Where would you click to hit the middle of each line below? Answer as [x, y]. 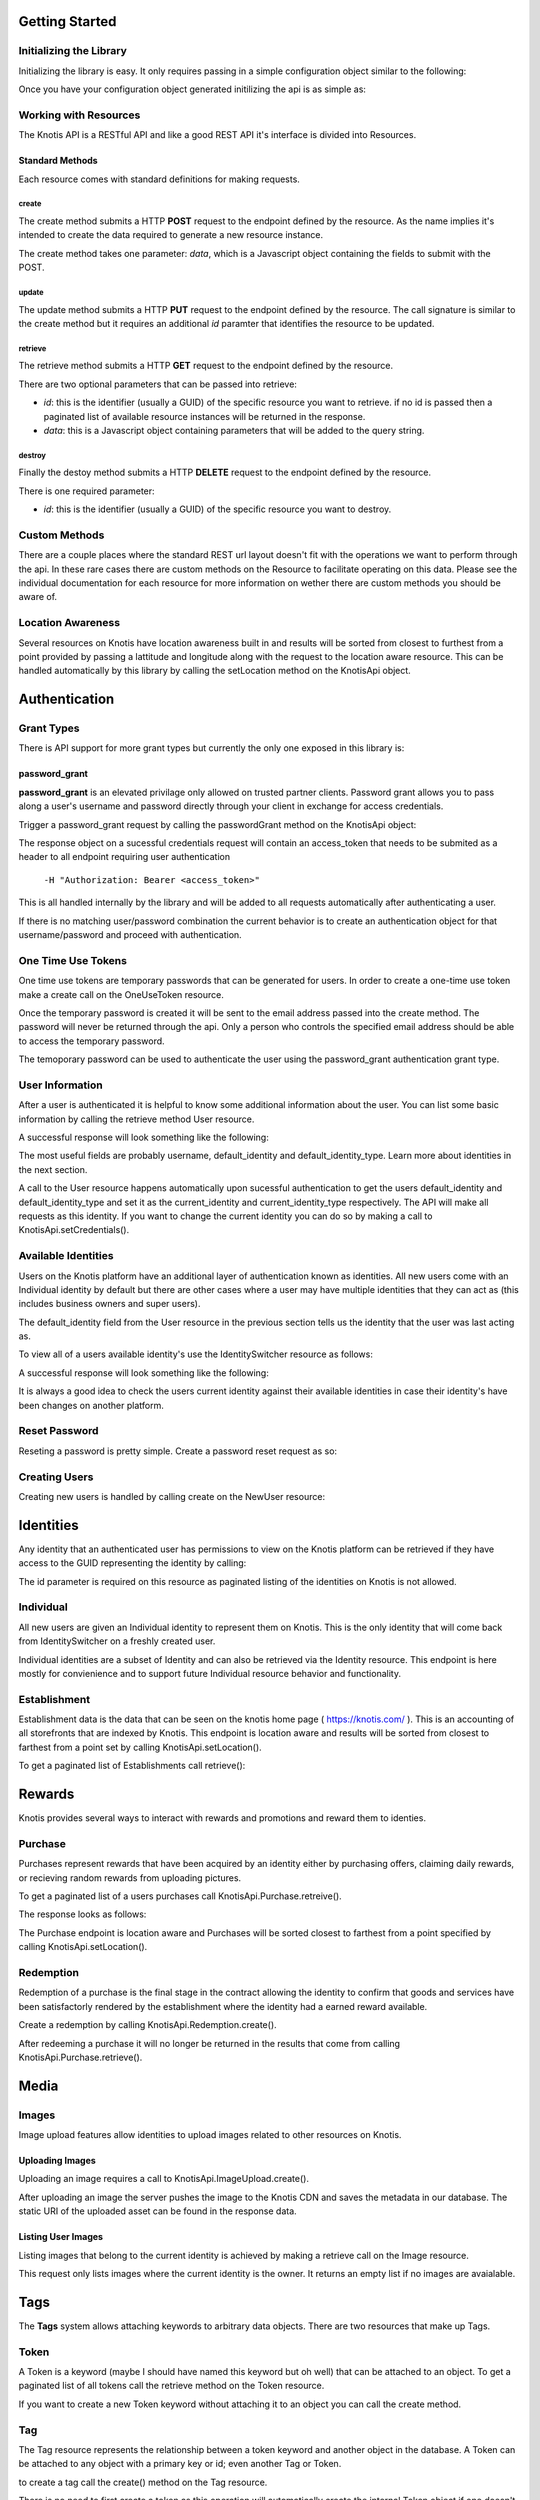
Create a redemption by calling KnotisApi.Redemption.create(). [147, 2025]
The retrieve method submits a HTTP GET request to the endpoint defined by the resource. [206, 366]
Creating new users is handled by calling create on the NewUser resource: [171, 1496]
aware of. [38, 597]
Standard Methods [58, 161]
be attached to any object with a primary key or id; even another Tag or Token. [180, 2464]
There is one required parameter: [86, 491]
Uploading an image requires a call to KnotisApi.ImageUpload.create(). [164, 2179]
